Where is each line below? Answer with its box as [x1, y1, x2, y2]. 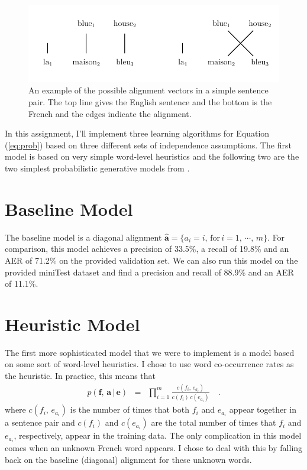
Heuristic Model [5, 312, 140, 336]
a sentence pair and [5, 416, 75, 429]
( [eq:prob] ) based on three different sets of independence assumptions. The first [5, 138, 292, 151]
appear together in [229, 403, 297, 416]
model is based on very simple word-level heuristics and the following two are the [5, 150, 299, 163]
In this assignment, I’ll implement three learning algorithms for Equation [5, 127, 270, 140]
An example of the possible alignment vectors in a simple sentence [28, 84, 269, 96]
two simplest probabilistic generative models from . [5, 162, 190, 174]
